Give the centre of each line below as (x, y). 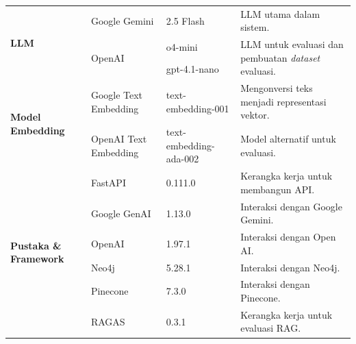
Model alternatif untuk (288, 139)
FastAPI (108, 183)
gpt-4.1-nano (192, 68)
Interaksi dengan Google (291, 206)
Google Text (117, 95)
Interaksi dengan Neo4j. (290, 267)
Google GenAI (121, 213)
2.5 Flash (185, 20)
